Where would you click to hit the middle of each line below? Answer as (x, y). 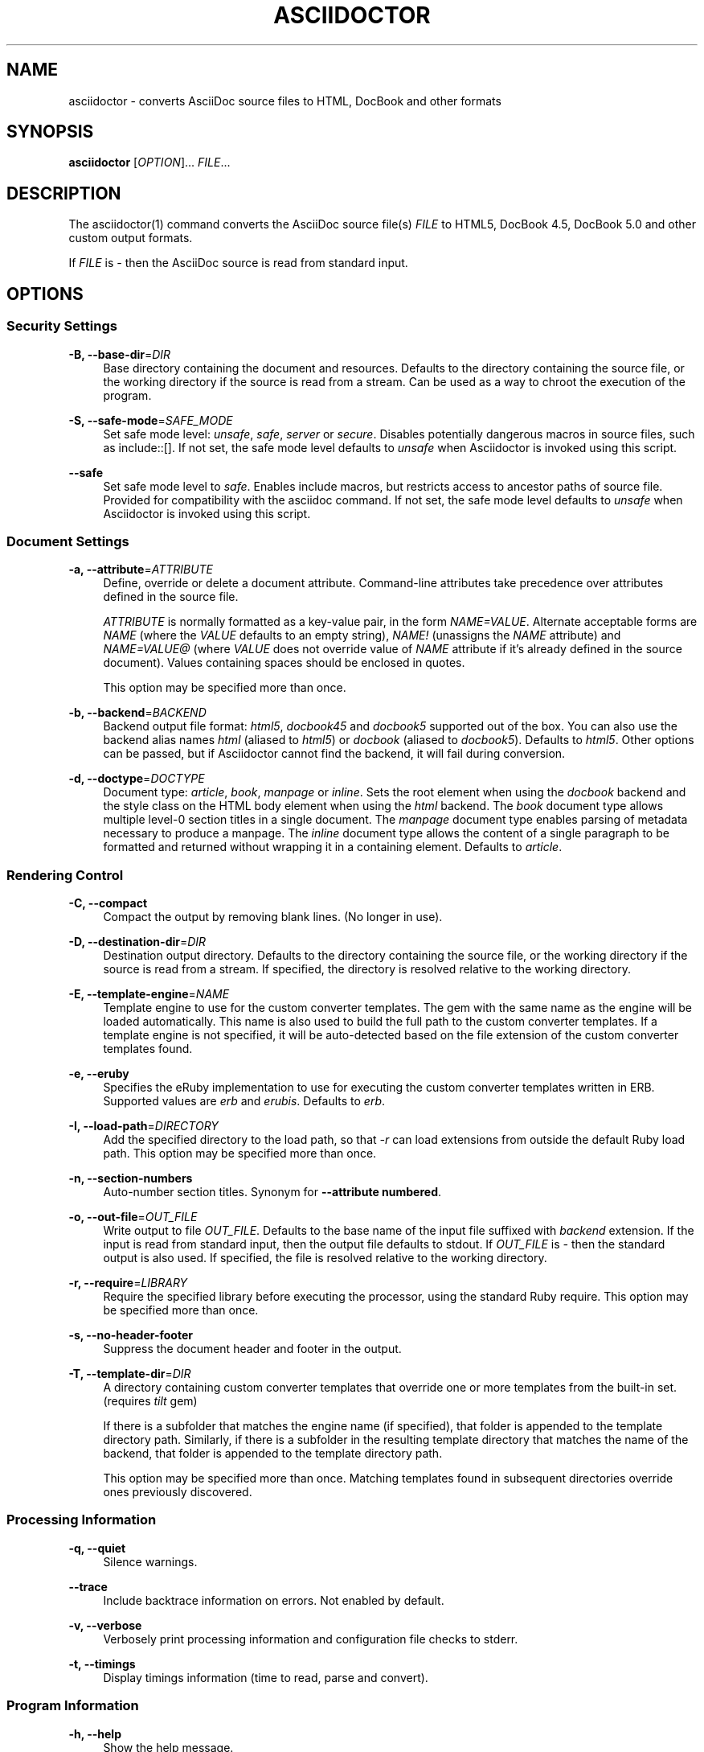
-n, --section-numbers (131, 1178)
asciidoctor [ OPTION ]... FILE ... (149, 162)
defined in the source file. (171, 597)
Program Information (73, 1706)
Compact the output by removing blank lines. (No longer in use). (273, 917)
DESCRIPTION (64, 193)
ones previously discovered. (178, 1492)
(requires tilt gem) (150, 1401)
